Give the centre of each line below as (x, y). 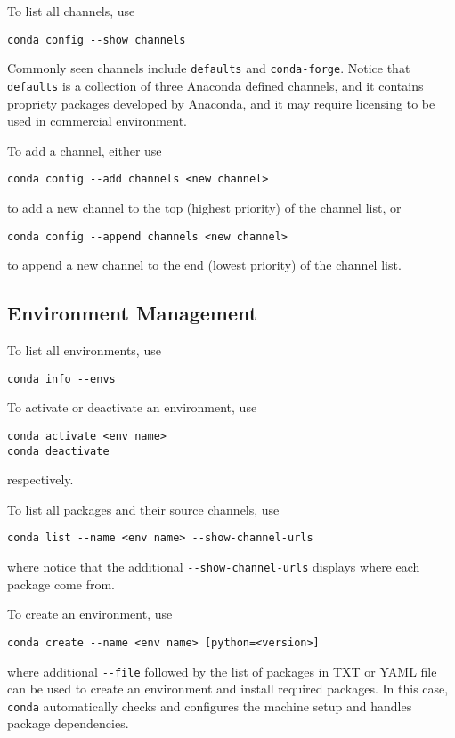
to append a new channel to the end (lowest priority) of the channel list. (204, 265)
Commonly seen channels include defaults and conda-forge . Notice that (209, 68)
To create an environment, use (90, 614)
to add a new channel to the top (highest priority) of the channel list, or (204, 207)
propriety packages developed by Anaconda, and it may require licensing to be (221, 103)
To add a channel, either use (85, 150)
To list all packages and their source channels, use (143, 509)
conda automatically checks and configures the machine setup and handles (210, 706)
